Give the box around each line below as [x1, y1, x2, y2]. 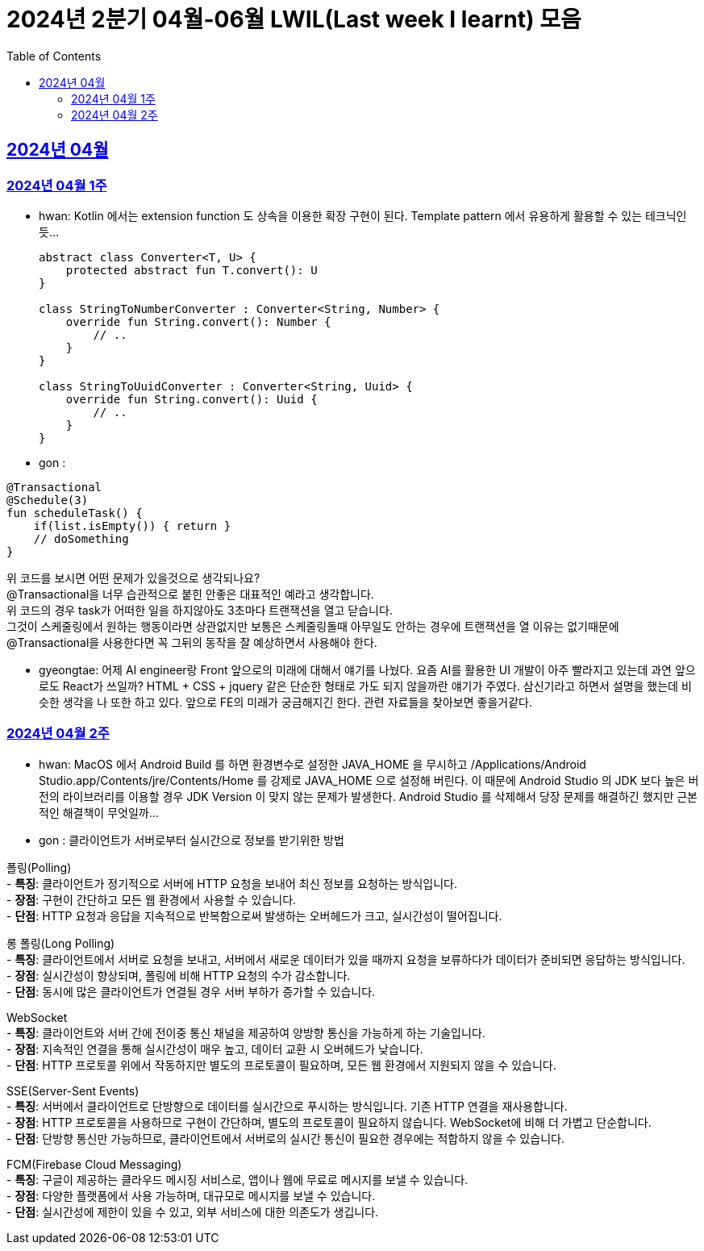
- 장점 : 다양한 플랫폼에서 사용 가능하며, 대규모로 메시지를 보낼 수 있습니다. [6, 1188, 376, 1203]
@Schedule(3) [6, 493, 89, 507]
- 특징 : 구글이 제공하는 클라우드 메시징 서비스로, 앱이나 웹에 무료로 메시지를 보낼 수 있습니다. [6, 1172, 469, 1186]
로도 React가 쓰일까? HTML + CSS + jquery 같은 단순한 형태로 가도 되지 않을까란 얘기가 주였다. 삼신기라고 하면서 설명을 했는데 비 [39, 678, 692, 693]
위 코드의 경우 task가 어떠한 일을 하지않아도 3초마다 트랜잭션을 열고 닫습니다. [6, 603, 393, 617]
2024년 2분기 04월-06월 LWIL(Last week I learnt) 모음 [6, 6, 581, 33]
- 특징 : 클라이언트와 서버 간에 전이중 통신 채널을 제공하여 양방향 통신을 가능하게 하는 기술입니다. [6, 1025, 485, 1040]
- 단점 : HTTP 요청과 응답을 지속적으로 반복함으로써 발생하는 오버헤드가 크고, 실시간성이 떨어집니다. [6, 908, 502, 923]
